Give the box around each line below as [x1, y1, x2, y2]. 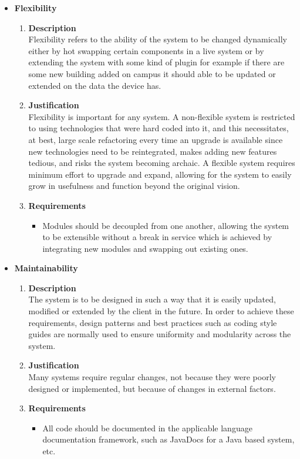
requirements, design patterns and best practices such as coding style [28, 316, 277, 328]
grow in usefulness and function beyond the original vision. [28, 179, 240, 192]
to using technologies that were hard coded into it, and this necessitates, [28, 122, 289, 134]
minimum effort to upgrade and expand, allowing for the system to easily [28, 168, 292, 180]
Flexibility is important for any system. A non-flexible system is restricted [28, 110, 295, 122]
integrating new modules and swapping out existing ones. [42, 242, 248, 254]
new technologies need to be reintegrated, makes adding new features [28, 145, 277, 157]
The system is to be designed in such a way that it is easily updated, [28, 293, 276, 305]
